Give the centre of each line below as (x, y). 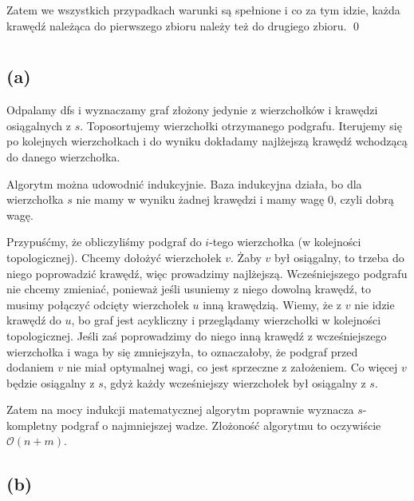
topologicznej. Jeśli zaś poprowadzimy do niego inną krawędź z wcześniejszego (197, 335)
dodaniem (30, 367)
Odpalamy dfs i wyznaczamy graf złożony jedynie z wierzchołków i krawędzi (192, 110)
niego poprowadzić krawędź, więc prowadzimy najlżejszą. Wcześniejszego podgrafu (207, 273)
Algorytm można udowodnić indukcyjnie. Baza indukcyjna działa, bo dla (184, 183)
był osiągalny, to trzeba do (339, 257)
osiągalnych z (39, 125)
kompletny (32, 425)
